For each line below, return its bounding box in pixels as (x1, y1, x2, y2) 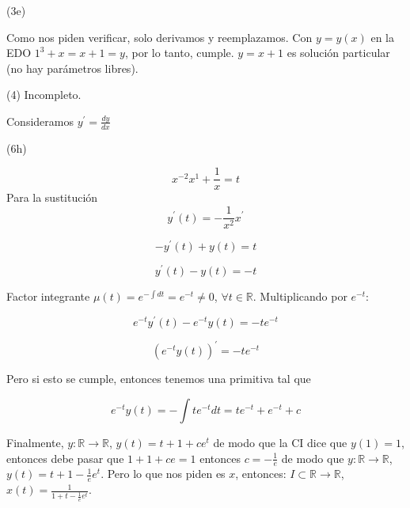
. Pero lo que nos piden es (101, 465, 226, 482)
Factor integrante (6, 288, 90, 305)
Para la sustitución (6, 189, 98, 206)
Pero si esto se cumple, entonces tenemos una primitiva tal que (6, 370, 311, 387)
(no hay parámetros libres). (6, 59, 139, 76)
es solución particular (287, 44, 390, 61)
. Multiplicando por (252, 288, 347, 305)
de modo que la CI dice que (213, 434, 347, 451)
